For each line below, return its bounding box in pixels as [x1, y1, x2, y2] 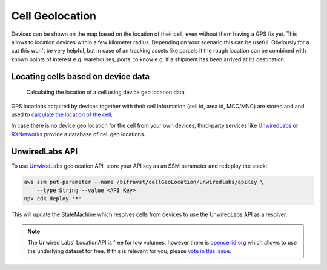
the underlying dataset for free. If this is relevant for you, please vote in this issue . [27, 247, 231, 254]
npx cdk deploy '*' [24, 196, 82, 202]
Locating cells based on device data [11, 71, 150, 82]
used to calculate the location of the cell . [11, 111, 113, 118]
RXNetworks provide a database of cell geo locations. [11, 130, 145, 137]
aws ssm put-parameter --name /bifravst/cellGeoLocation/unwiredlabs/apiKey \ [24, 179, 263, 185]
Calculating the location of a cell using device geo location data [26, 88, 185, 96]
